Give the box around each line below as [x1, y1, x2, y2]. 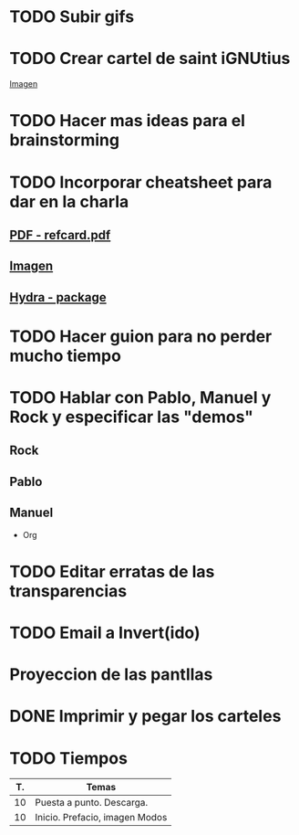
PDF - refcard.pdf [9, 227, 111, 243]
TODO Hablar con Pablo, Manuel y [9, 387, 272, 408]
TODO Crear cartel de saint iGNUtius [9, 48, 291, 69]
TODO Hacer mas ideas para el [9, 111, 246, 132]
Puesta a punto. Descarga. [35, 797, 149, 809]
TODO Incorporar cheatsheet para [9, 172, 273, 193]
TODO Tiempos [9, 747, 128, 768]
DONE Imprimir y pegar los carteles [9, 706, 282, 727]
